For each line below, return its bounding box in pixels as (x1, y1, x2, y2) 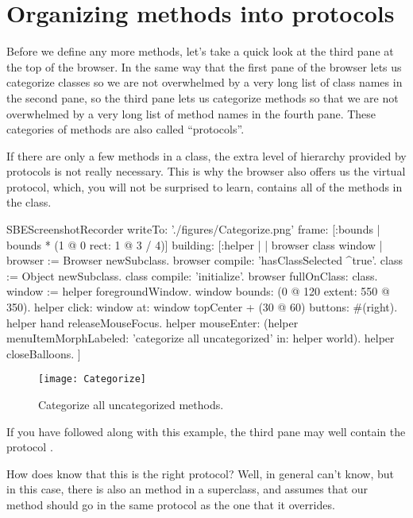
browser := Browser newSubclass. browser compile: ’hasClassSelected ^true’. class (6, 252, 403, 269)
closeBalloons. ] (6, 345, 81, 361)
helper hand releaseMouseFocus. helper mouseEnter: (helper (6, 314, 299, 331)
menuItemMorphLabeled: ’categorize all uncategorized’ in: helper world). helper (6, 330, 395, 346)
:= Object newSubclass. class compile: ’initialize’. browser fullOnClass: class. (6, 267, 378, 284)
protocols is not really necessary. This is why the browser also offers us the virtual (6, 163, 406, 180)
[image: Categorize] (38, 373, 147, 385)
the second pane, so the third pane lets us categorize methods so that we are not (6, 89, 399, 106)
